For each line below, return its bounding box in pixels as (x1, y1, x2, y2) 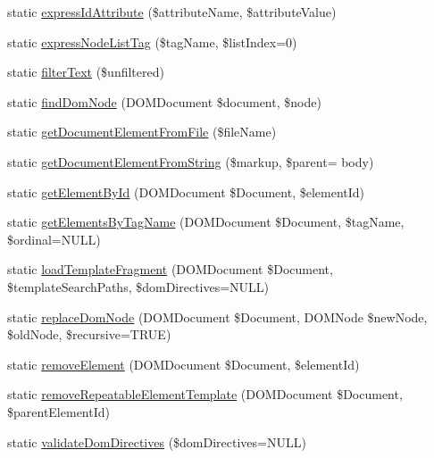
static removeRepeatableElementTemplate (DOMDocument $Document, (7, 385, 403, 404)
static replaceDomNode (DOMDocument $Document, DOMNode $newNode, (7, 307, 428, 326)
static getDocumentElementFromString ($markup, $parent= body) (7, 152, 374, 171)
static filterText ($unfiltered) (7, 62, 164, 81)
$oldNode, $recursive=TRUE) (7, 325, 171, 344)
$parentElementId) (7, 402, 110, 421)
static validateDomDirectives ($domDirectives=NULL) (7, 432, 306, 451)
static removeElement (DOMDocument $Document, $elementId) (7, 354, 360, 373)
